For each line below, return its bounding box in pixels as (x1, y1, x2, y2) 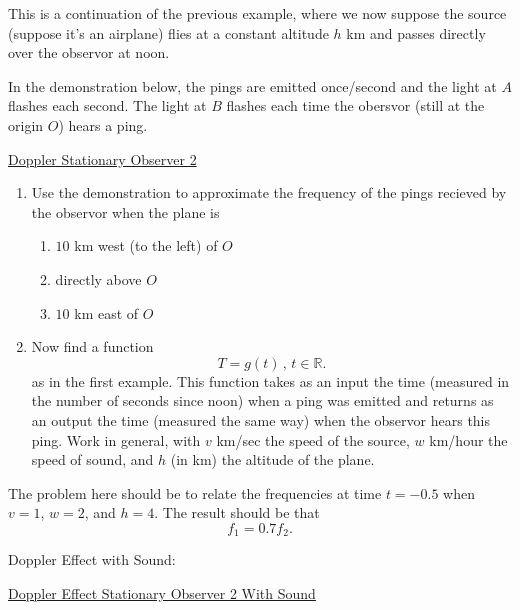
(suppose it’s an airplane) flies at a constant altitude (8, 22, 329, 43)
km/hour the (429, 429, 508, 450)
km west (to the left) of (74, 235, 218, 256)
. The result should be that (154, 502, 320, 523)
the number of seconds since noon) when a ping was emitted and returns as (31, 390, 494, 411)
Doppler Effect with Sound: (8, 549, 176, 570)
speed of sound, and (31, 449, 154, 470)
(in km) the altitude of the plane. (170, 449, 375, 470)
